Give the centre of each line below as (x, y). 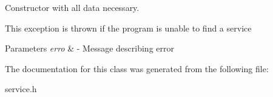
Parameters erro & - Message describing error (89, 48)
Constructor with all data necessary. (72, 7)
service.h (21, 89)
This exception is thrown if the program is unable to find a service (128, 28)
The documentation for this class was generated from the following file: (137, 68)
